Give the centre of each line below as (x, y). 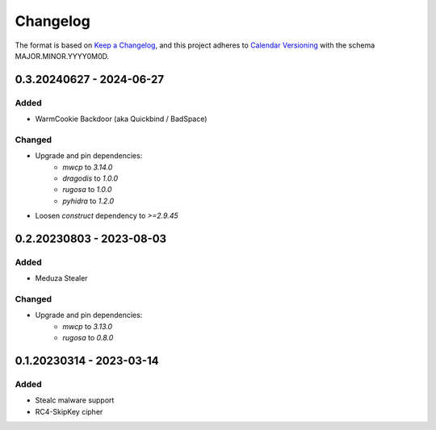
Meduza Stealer (61, 278)
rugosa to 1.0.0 (87, 190)
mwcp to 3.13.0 (88, 326)
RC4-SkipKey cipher (69, 411)
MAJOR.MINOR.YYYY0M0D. (62, 56)
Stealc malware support (75, 400)
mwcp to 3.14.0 (88, 167)
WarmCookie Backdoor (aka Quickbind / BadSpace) (121, 119)
